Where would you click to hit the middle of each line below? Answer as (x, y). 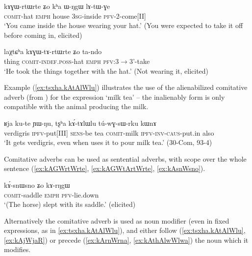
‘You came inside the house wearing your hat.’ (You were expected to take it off (124, 25)
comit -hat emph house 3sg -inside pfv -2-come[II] (75, 15)
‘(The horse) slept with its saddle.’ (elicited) (70, 204)
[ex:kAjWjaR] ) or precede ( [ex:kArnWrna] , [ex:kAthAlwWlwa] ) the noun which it (126, 240)
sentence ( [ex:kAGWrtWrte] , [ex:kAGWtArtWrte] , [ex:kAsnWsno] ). (105, 168)
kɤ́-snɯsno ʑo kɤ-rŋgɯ (37, 185)
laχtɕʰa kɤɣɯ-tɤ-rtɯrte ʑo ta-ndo (53, 51)
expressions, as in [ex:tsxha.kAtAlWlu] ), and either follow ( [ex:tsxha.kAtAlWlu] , (125, 230)
